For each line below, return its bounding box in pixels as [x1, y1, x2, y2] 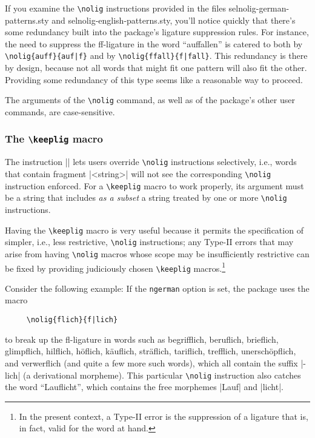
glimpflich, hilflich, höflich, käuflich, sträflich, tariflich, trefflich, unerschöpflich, [5, 345, 296, 357]
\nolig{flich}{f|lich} [26, 315, 118, 325]
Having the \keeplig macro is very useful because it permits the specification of [5, 223, 303, 236]
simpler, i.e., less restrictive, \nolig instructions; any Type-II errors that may [5, 235, 294, 248]
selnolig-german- [228, 2, 290, 14]
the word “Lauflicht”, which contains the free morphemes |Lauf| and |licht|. [5, 380, 283, 393]
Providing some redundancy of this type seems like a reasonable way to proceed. [5, 73, 303, 86]
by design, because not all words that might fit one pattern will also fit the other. [5, 61, 307, 74]
